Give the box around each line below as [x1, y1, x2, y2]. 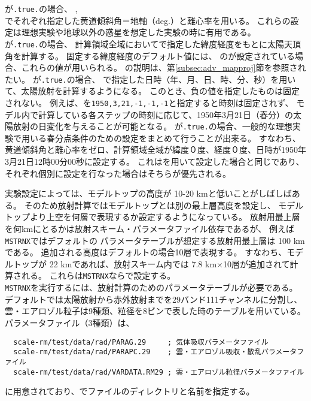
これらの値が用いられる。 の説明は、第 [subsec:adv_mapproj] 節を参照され [21, 61, 306, 74]
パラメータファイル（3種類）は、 [5, 316, 135, 328]
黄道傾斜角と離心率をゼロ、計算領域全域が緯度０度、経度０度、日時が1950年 [5, 143, 306, 156]
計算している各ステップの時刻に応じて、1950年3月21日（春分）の [38, 108, 293, 120]
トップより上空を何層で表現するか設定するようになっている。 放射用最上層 [5, 210, 300, 223]
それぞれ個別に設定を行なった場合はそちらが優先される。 [5, 167, 231, 179]
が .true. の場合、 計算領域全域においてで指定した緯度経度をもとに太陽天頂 [5, 37, 301, 50]
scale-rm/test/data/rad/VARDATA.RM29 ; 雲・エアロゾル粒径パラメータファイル [13, 367, 304, 376]
